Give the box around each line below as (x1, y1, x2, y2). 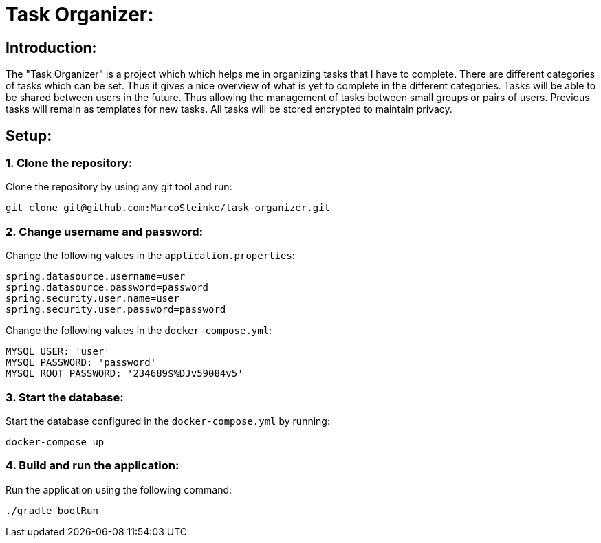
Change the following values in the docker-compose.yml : (6, 324, 272, 337)
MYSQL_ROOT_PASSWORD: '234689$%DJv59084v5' (6, 368, 243, 379)
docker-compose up (6, 436, 105, 447)
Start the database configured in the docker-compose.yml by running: (6, 414, 330, 427)
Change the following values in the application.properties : (6, 250, 295, 262)
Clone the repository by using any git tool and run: (6, 181, 232, 193)
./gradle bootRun (6, 505, 98, 516)
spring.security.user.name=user (6, 293, 179, 304)
